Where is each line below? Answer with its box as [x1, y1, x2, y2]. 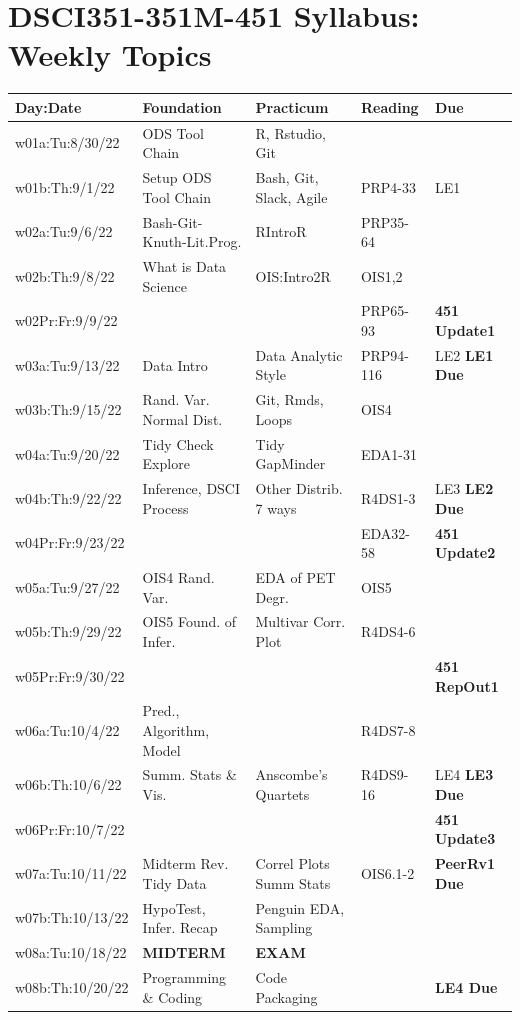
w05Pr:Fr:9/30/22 [15, 665, 125, 686]
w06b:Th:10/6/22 [15, 774, 122, 795]
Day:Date [15, 96, 82, 117]
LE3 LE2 [434, 478, 494, 499]
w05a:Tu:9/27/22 [15, 576, 120, 597]
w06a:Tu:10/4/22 [15, 719, 120, 740]
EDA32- [360, 522, 410, 543]
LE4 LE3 [434, 764, 494, 785]
